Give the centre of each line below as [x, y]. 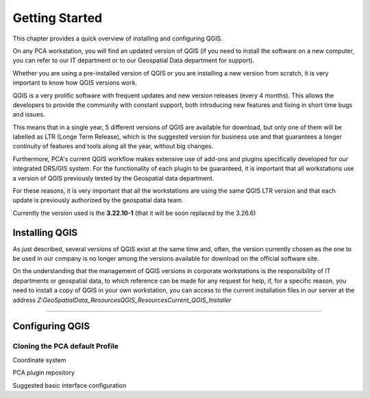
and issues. [29, 115]
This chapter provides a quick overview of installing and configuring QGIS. [118, 38]
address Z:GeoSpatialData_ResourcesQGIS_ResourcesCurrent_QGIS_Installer [122, 300]
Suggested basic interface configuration [70, 385]
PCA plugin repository [44, 373]
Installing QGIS [45, 232]
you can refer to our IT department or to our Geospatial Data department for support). [134, 60]
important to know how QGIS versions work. [75, 83]
